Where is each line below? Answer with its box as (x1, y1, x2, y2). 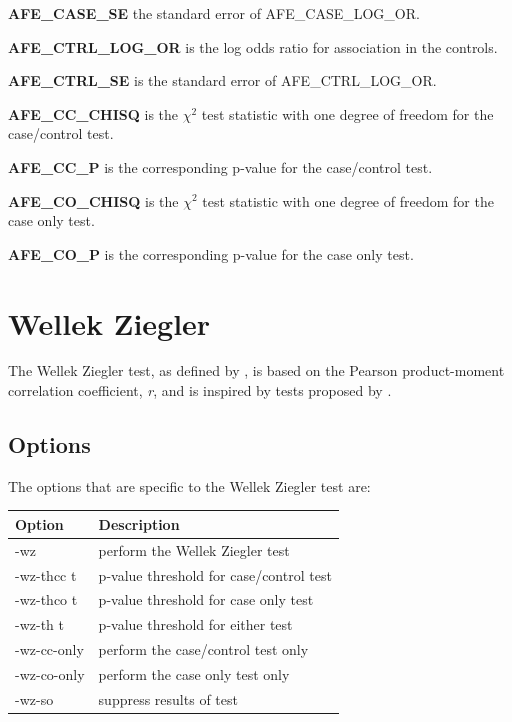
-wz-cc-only (15, 639, 84, 660)
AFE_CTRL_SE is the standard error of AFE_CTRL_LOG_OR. (8, 70, 437, 91)
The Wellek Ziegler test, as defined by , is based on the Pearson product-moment (8, 360, 505, 381)
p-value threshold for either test (98, 614, 293, 635)
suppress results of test (98, 688, 238, 709)
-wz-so (15, 688, 54, 709)
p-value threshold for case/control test (98, 564, 332, 585)
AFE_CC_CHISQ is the (8, 103, 179, 124)
